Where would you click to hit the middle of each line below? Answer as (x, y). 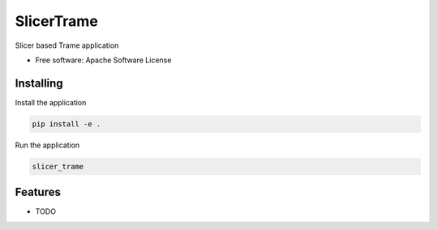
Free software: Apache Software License (103, 60)
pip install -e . (67, 124)
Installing (39, 83)
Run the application (47, 145)
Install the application (51, 102)
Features (38, 192)
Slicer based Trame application (67, 45)
